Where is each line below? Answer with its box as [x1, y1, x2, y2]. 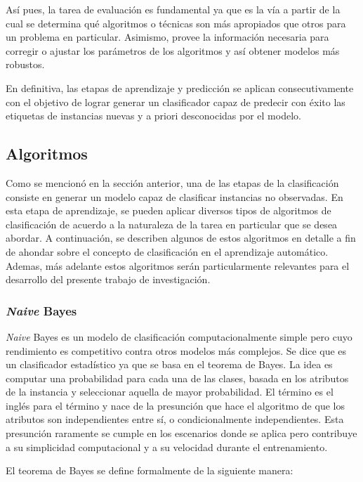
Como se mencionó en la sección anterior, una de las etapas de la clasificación [6, 175, 339, 190]
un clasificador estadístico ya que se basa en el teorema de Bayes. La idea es [6, 357, 333, 372]
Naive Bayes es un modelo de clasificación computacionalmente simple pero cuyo [6, 329, 352, 344]
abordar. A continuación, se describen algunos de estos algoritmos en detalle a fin [6, 230, 356, 245]
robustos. [6, 57, 45, 72]
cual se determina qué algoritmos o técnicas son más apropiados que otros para [6, 15, 346, 30]
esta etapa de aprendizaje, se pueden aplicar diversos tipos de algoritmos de [6, 203, 331, 218]
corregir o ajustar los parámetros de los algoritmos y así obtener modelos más [6, 43, 340, 58]
